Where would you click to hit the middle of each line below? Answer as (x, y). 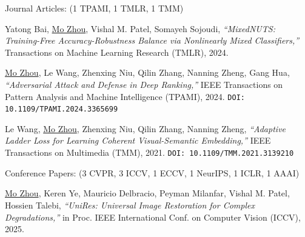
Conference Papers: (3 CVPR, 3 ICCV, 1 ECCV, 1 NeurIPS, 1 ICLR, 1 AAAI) (152, 172)
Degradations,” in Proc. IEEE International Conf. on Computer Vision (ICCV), (153, 217)
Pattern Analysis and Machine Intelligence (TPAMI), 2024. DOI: (125, 96)
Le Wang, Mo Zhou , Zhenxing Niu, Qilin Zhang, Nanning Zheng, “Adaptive (146, 128)
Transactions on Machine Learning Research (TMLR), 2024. (117, 52)
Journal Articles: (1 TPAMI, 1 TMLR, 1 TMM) (94, 8)
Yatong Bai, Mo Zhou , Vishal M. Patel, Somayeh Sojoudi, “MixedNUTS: (140, 28)
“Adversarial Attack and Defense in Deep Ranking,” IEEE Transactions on (144, 84)
